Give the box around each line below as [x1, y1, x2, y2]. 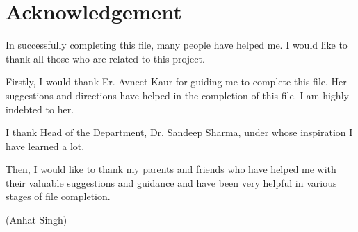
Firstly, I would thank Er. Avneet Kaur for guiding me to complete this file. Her [6, 74, 347, 89]
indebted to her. [6, 101, 74, 116]
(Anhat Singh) [6, 213, 67, 227]
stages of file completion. [6, 189, 111, 204]
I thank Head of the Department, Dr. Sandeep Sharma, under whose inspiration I [6, 125, 353, 140]
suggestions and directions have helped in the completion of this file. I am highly [6, 88, 349, 102]
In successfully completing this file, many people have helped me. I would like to [6, 38, 348, 52]
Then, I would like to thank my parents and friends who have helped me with [6, 162, 336, 176]
